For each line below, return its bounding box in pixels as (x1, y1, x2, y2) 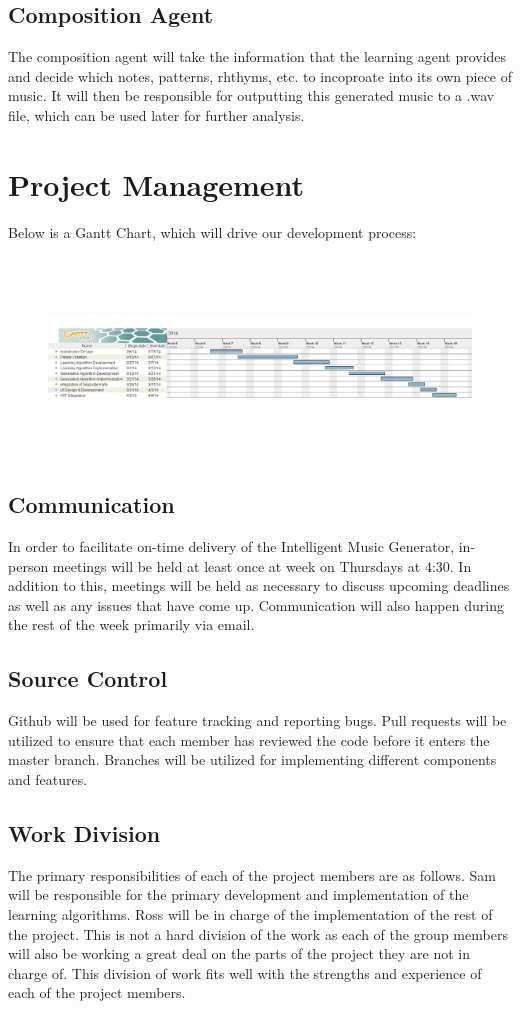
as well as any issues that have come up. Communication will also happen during (8, 594, 504, 615)
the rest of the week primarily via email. (8, 614, 255, 635)
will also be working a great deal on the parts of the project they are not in (8, 943, 470, 964)
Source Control (8, 663, 168, 694)
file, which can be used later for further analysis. (8, 104, 305, 125)
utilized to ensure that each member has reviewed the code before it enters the (8, 729, 490, 750)
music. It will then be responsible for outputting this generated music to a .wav (8, 85, 495, 106)
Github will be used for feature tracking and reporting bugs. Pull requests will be (8, 710, 507, 731)
